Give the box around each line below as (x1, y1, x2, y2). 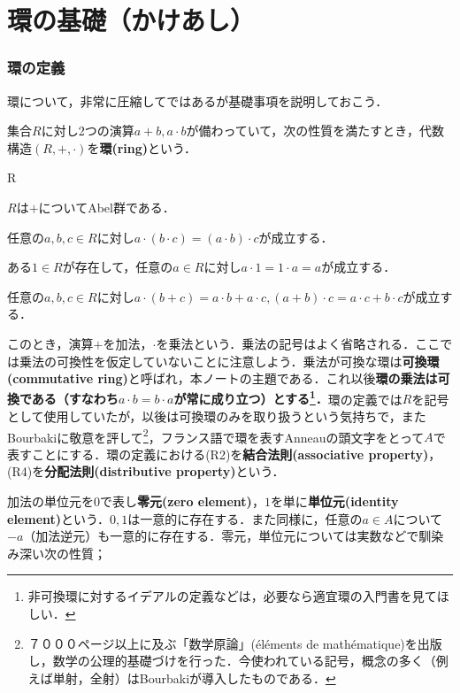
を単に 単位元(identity (270, 492, 399, 510)
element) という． (7, 509, 110, 527)
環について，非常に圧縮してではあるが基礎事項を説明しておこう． (7, 91, 388, 110)
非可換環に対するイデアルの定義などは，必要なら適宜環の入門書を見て (27, 587, 437, 605)
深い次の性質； (19, 543, 106, 562)
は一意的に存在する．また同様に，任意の (127, 509, 363, 527)
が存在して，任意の (62, 258, 173, 276)
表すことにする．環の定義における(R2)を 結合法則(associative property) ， (7, 444, 441, 463)
